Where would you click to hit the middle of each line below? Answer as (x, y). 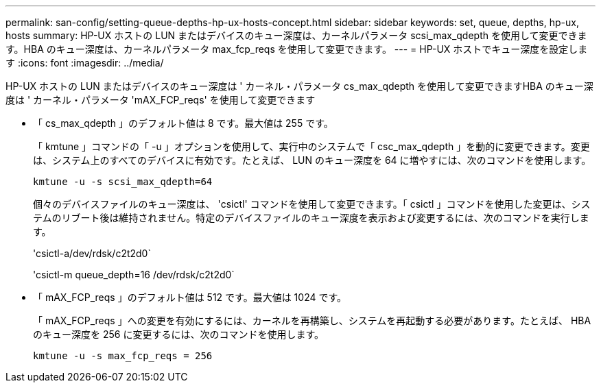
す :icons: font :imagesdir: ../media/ (85, 63)
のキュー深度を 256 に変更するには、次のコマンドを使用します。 (178, 334)
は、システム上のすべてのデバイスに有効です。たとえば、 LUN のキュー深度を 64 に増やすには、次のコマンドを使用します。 (312, 160)
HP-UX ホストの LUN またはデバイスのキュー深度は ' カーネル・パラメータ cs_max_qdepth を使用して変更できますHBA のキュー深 (299, 86)
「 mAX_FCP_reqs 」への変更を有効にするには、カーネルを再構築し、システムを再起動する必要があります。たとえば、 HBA (312, 320)
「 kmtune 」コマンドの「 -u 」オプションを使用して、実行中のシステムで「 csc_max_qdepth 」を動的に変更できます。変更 (311, 146)
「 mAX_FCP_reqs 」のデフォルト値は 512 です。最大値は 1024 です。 (190, 297)
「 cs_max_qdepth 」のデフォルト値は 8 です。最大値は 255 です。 (183, 123)
